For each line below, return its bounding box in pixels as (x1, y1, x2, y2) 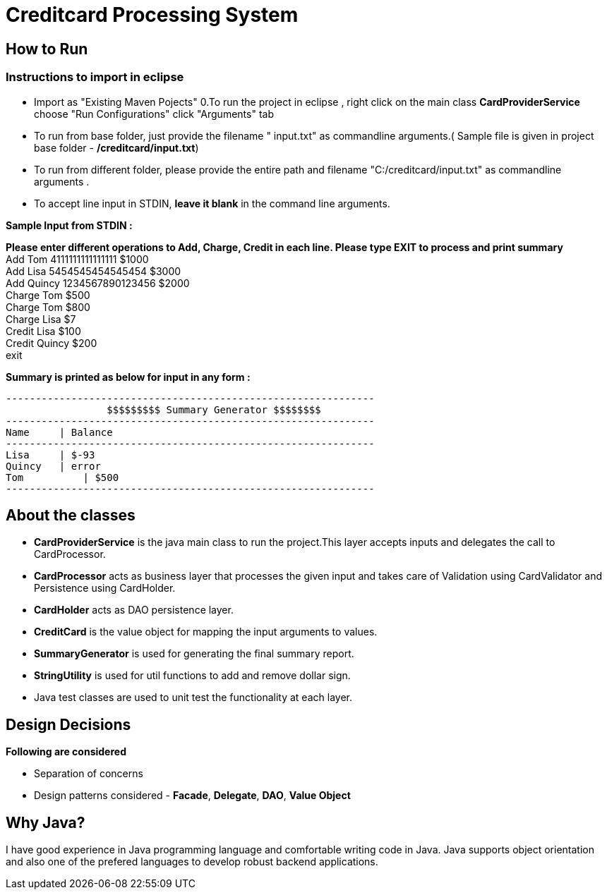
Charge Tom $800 (6, 300, 90, 313)
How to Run (6, 39, 88, 58)
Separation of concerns (34, 767, 143, 780)
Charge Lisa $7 (6, 312, 76, 325)
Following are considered (6, 745, 126, 758)
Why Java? (6, 813, 85, 832)
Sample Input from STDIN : (6, 219, 133, 231)
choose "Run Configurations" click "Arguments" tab (34, 107, 274, 120)
